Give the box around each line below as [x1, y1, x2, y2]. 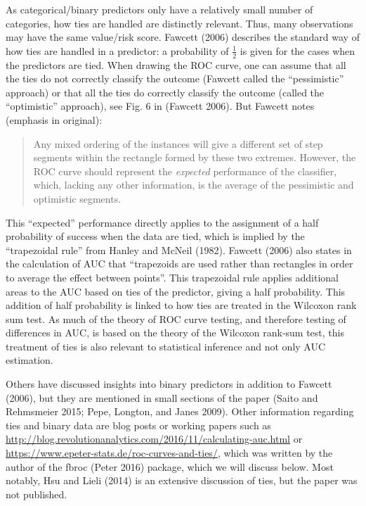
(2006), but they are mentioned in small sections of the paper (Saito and [6, 390, 318, 405]
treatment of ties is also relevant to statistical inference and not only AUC [6, 339, 326, 353]
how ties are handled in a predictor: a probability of [6, 43, 229, 58]
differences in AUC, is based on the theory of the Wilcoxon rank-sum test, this [6, 325, 344, 340]
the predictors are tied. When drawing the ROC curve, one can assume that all [6, 57, 346, 72]
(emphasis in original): [6, 112, 103, 127]
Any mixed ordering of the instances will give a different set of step [33, 136, 323, 151]
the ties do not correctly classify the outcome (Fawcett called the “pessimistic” [6, 71, 344, 86]
